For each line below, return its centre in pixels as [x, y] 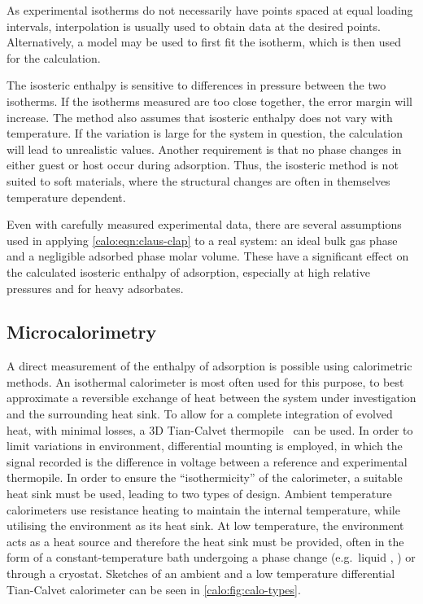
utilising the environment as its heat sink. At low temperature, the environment [205, 525]
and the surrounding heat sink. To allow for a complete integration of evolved [200, 414]
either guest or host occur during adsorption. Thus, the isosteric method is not [203, 165]
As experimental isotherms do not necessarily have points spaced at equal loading [210, 10]
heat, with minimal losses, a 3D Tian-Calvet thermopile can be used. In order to [210, 429]
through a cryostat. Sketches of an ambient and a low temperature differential [201, 573]
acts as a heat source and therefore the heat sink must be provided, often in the [205, 541]
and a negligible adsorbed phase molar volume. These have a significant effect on [208, 256]
